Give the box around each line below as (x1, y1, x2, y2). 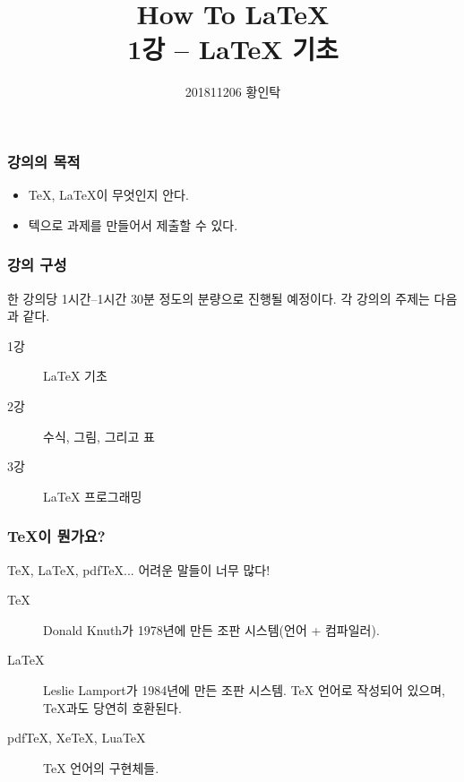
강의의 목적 (7, 150, 81, 172)
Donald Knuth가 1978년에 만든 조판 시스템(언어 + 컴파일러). (43, 620, 380, 639)
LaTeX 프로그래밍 (43, 486, 142, 505)
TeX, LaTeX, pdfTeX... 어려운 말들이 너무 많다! (7, 560, 271, 579)
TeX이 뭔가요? (7, 525, 106, 547)
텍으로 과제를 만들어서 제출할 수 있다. (28, 215, 238, 234)
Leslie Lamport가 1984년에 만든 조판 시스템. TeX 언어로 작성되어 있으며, (43, 680, 446, 699)
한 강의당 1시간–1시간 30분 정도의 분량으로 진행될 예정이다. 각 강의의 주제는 (7, 288, 430, 307)
